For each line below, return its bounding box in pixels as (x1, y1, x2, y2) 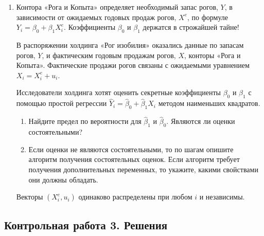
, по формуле (187, 11, 228, 22)
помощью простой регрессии (16, 98, 107, 108)
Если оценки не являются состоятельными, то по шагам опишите (28, 143, 234, 154)
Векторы (16, 191, 43, 202)
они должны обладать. (28, 174, 98, 185)
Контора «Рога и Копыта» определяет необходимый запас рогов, (16, 2, 218, 12)
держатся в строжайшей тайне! (143, 22, 239, 32)
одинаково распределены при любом (78, 191, 192, 202)
